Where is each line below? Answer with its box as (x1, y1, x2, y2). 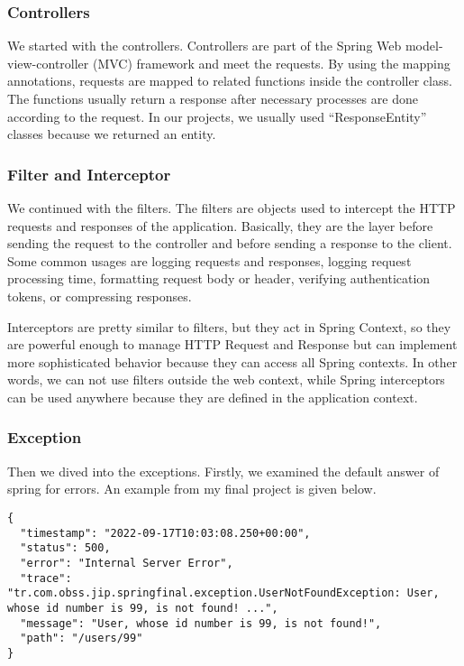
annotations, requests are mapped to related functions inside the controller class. (7, 71, 452, 90)
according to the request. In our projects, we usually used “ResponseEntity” (7, 106, 427, 125)
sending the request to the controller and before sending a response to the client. (7, 234, 452, 253)
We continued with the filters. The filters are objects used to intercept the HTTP (7, 199, 456, 217)
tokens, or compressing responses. (7, 286, 192, 305)
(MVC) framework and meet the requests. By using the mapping (92, 53, 450, 72)
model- (405, 36, 443, 55)
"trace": (20, 571, 72, 585)
